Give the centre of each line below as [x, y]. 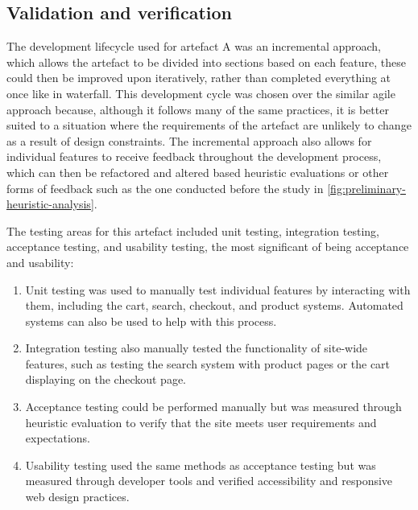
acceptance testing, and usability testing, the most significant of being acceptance [208, 247]
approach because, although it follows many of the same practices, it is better [198, 109]
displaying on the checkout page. [106, 379]
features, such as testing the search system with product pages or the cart [208, 363]
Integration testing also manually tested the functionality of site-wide [197, 348]
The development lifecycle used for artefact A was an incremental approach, [194, 46]
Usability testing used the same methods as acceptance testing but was [201, 465]
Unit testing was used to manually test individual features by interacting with [218, 289]
